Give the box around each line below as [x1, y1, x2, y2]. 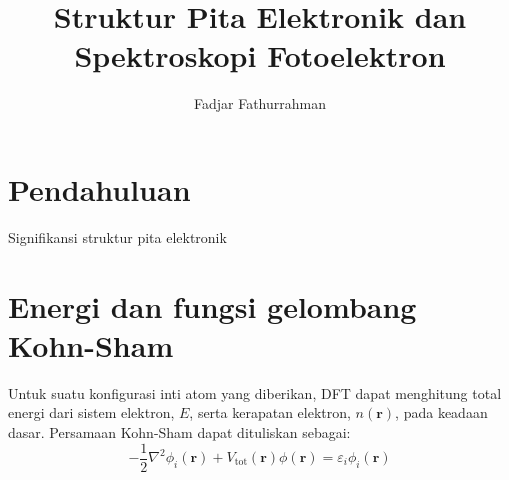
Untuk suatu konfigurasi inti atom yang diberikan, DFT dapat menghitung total [8, 382, 502, 403]
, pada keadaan [395, 402, 488, 423]
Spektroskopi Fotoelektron [74, 35, 446, 76]
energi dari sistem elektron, [8, 402, 175, 423]
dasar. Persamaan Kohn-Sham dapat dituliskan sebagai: [8, 421, 351, 442]
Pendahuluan [8, 168, 191, 209]
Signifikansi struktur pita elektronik [8, 226, 227, 247]
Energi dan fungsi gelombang [8, 285, 417, 326]
